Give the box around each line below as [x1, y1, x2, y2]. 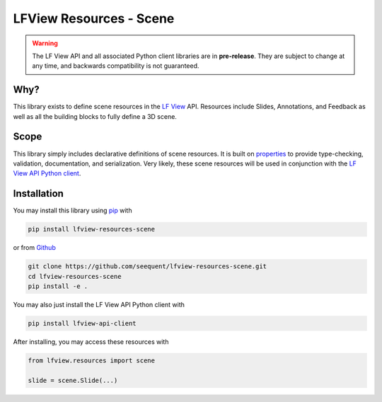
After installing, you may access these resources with [13, 337, 169, 346]
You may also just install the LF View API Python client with [13, 300, 185, 309]
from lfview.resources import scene [28, 356, 156, 364]
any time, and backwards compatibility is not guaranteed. [32, 62, 199, 70]
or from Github [13, 243, 56, 252]
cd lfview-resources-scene [28, 272, 122, 280]
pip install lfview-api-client [28, 319, 137, 327]
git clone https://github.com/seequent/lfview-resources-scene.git [28, 263, 267, 270]
